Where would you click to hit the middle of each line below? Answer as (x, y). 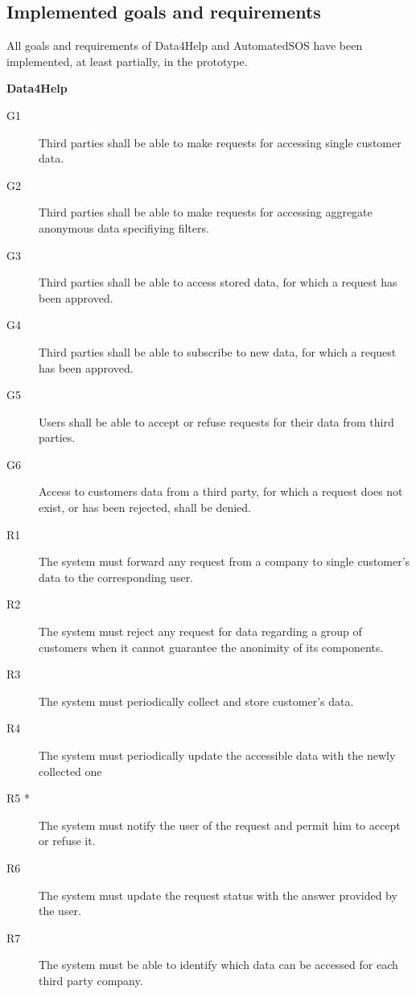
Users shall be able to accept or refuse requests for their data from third (216, 421)
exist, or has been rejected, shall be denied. (145, 507)
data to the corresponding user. (116, 577)
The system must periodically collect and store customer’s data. (196, 701)
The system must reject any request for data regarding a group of (200, 631)
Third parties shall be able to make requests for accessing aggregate (206, 212)
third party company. (91, 980)
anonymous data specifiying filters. (124, 227)
